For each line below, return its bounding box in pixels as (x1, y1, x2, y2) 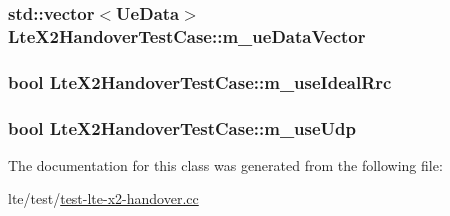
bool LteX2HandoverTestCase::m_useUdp (8, 115, 356, 140)
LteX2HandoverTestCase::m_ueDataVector (8, 23, 366, 48)
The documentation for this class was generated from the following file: (8, 154, 443, 175)
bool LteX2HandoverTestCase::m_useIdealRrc (8, 69, 392, 94)
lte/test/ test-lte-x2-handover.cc (8, 188, 199, 209)
